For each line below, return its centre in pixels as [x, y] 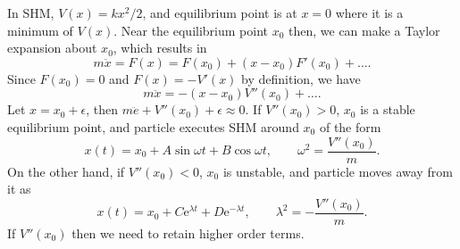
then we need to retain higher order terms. [188, 232]
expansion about [52, 48]
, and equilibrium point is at [220, 12]
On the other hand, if [66, 171]
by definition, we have [301, 78]
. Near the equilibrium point [191, 30]
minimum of [40, 30]
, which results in [160, 48]
